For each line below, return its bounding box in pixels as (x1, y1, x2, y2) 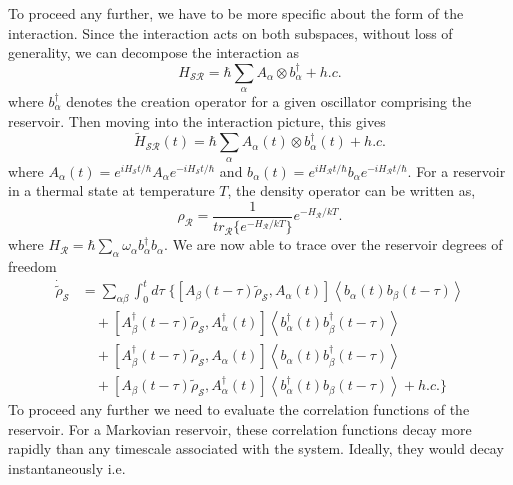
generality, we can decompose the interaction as (8, 42, 300, 63)
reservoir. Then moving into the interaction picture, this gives (8, 110, 386, 131)
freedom (8, 256, 57, 277)
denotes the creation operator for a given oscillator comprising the (66, 90, 472, 111)
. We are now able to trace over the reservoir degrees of (164, 234, 503, 255)
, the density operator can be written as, (227, 180, 476, 201)
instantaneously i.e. (8, 457, 126, 478)
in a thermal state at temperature (8, 180, 215, 201)
